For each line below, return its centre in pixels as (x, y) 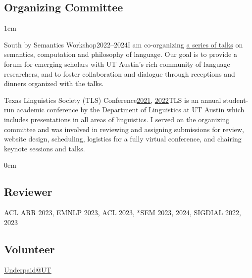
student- (236, 100)
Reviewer (28, 192)
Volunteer (29, 249)
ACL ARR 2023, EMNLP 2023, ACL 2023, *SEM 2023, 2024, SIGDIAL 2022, (123, 212)
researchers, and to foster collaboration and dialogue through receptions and (120, 73)
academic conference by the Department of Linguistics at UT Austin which (130, 110)
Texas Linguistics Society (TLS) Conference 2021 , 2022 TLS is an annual (113, 100)
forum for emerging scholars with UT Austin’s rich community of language (117, 64)
